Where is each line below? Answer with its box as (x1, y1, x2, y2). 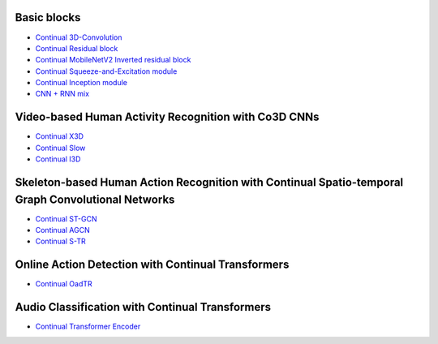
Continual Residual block (35, 43, 118, 53)
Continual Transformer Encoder (35, 321, 141, 332)
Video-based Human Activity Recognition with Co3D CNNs (15, 110, 320, 124)
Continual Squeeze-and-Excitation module (35, 66, 178, 76)
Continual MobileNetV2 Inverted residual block (35, 55, 191, 65)
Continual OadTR (35, 279, 92, 289)
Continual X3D (35, 131, 84, 141)
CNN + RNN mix (35, 89, 89, 99)
